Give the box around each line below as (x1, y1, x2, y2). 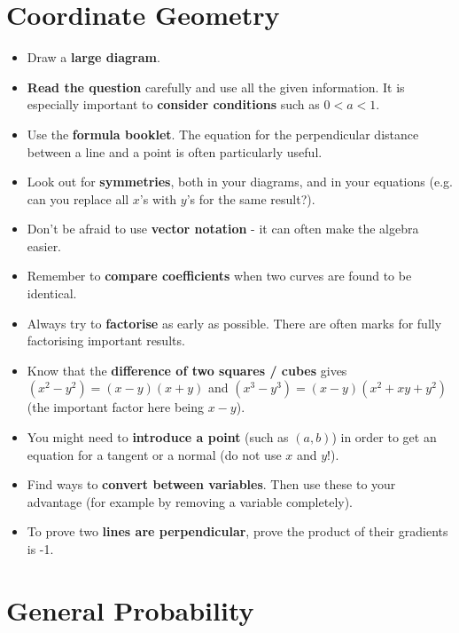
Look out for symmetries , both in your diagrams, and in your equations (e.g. (27, 172, 453, 191)
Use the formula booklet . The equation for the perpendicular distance (27, 124, 419, 143)
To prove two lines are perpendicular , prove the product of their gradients (27, 522, 448, 541)
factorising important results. (27, 331, 185, 350)
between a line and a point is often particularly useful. (27, 142, 323, 161)
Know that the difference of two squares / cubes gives (27, 360, 347, 379)
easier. (27, 236, 62, 255)
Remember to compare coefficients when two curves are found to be (27, 266, 412, 285)
